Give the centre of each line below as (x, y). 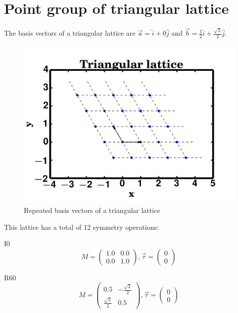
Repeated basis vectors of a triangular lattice (92, 210)
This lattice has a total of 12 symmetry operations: (82, 227)
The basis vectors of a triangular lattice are (70, 33)
